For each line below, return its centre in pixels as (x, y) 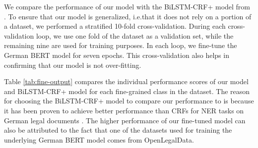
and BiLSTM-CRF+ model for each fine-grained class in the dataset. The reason (127, 91)
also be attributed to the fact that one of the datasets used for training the (118, 130)
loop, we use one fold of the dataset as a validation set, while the (135, 35)
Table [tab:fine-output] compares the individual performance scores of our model (126, 81)
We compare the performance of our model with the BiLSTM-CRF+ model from (127, 6)
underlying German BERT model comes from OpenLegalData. (99, 139)
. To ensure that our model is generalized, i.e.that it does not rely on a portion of (128, 16)
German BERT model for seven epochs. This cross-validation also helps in (117, 55)
